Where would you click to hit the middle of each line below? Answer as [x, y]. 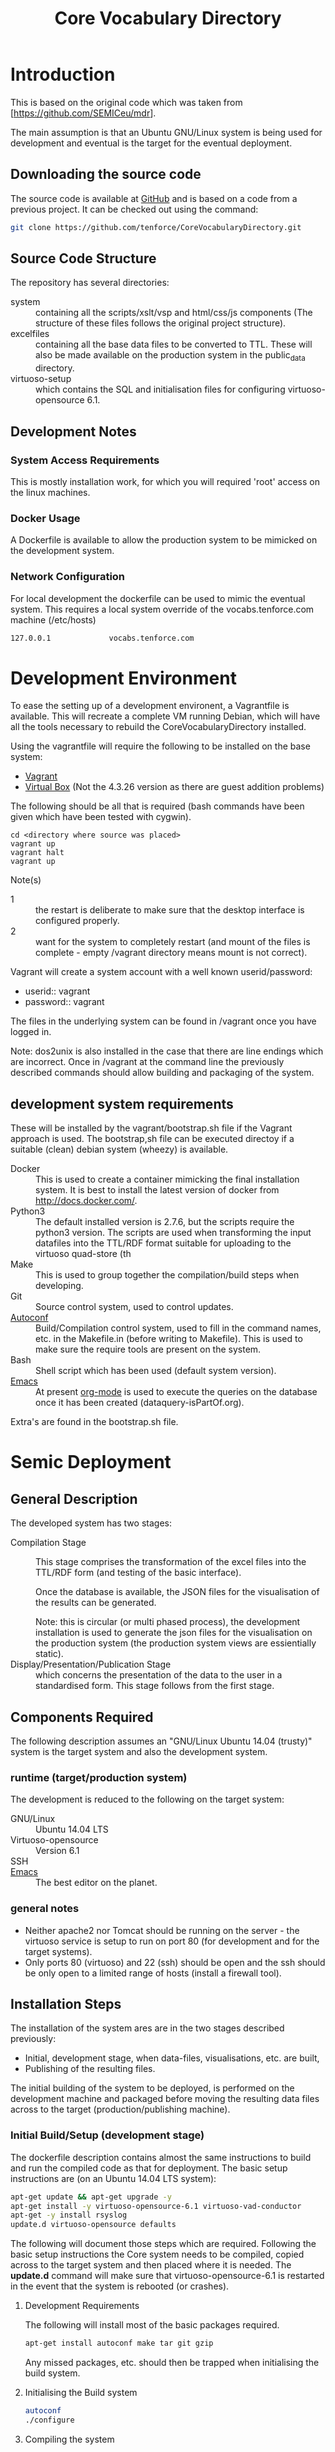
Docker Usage [45, 518]
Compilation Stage [48, 1543]
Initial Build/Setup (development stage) [107, 2135]
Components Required [82, 1717]
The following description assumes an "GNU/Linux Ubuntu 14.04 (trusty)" [161, 1741]
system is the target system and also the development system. [139, 1751]
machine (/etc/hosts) [53, 619]
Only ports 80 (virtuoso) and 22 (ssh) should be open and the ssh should [175, 1962]
